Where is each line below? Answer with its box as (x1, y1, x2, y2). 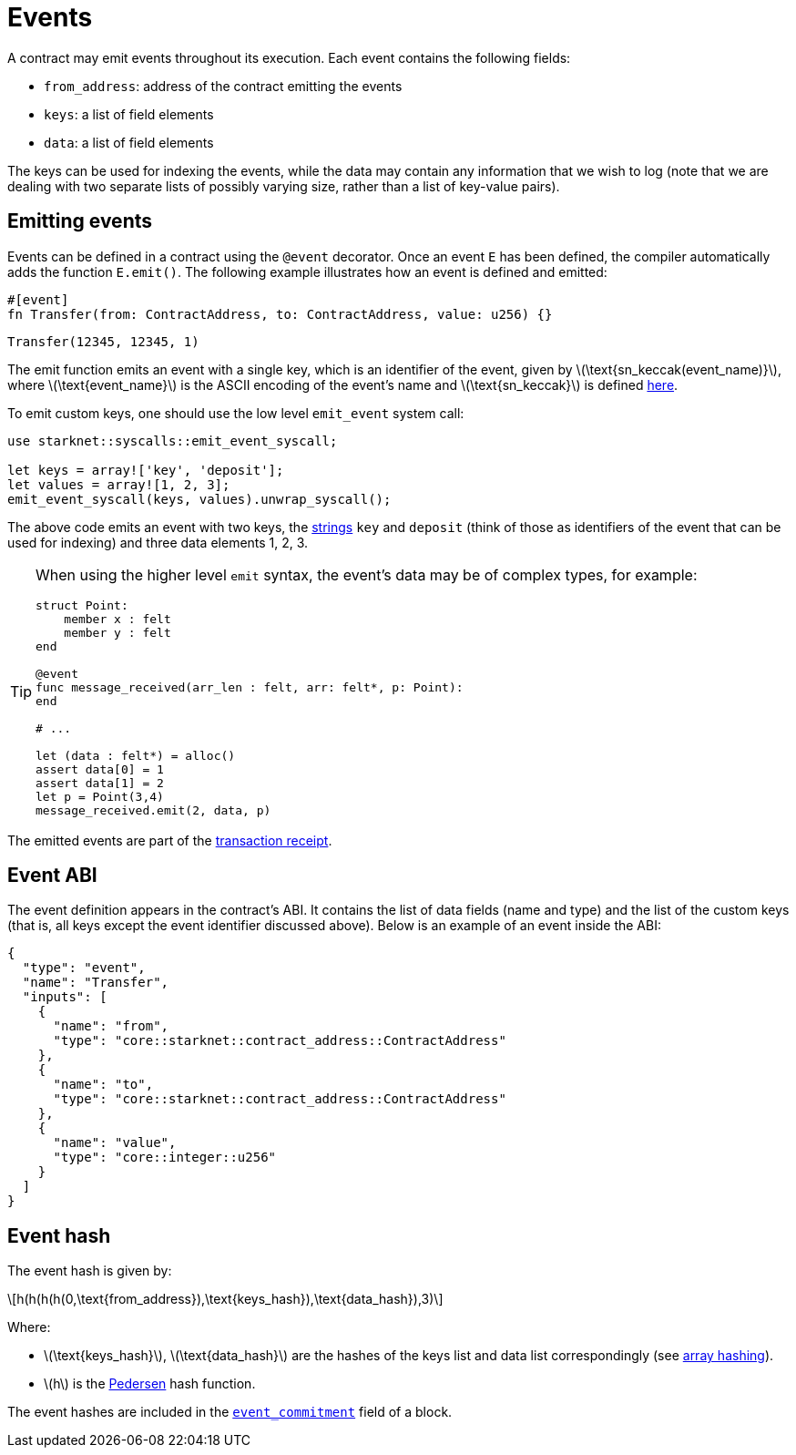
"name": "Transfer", (22, 975, 169, 990)
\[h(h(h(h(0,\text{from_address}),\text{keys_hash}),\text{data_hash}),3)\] (7, 1291, 444, 1307)
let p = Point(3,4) (36, 789, 164, 804)
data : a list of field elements (44, 134, 214, 150)
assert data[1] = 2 (36, 775, 164, 790)
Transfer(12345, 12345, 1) (7, 333, 199, 349)
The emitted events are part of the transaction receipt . (7, 832, 332, 848)
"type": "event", (22, 960, 146, 976)
